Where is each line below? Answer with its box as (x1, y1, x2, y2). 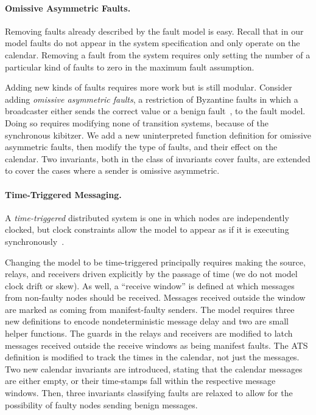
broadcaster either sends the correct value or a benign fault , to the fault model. (5, 105, 306, 117)
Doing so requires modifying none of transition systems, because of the (5, 116, 269, 129)
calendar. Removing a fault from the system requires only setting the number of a (5, 48, 311, 61)
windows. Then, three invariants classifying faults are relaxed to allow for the (5, 386, 293, 399)
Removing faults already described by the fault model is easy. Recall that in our (5, 24, 304, 37)
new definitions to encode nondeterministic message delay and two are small (5, 315, 289, 328)
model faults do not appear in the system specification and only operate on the (5, 36, 300, 49)
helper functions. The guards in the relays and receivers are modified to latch (5, 327, 293, 340)
